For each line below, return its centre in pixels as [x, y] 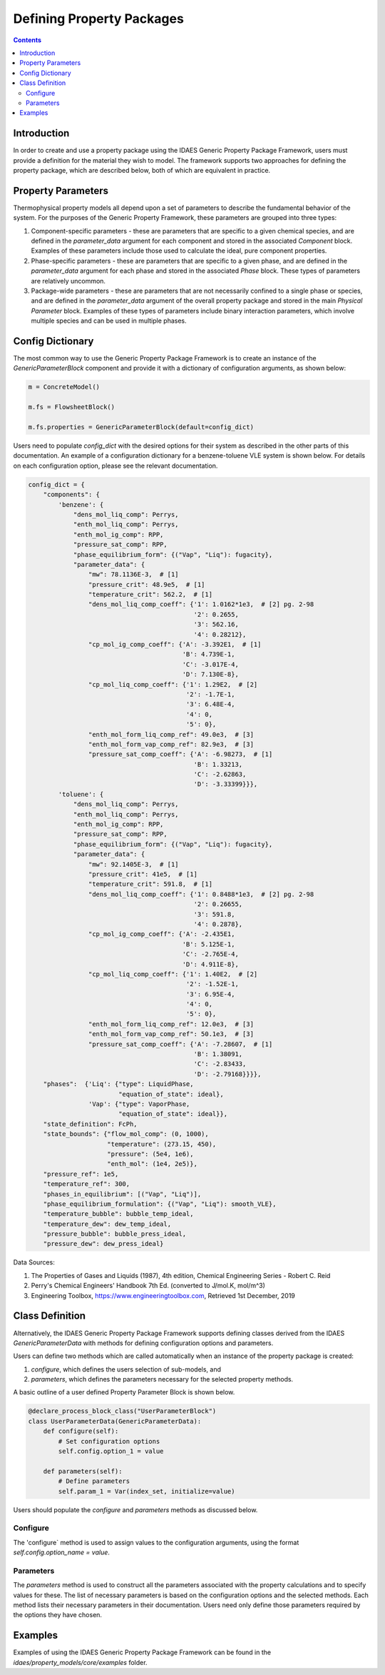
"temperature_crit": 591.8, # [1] [150, 884]
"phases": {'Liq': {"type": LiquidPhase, [118, 1084]
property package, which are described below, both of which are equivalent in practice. [142, 170]
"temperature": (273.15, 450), [162, 1144]
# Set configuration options [109, 1441]
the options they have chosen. [58, 1615]
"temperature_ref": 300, [87, 1184]
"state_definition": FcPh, [91, 1124]
